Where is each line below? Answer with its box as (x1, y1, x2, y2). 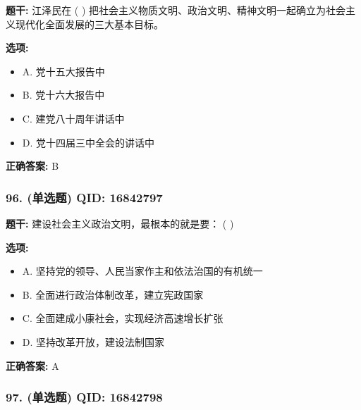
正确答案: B (6, 159, 59, 173)
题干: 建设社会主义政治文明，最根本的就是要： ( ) (6, 216, 234, 230)
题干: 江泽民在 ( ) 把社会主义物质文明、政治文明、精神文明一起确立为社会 (6, 3, 346, 17)
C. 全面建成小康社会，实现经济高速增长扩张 (22, 311, 224, 325)
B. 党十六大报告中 (22, 87, 105, 102)
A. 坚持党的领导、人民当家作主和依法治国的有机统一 (22, 263, 263, 278)
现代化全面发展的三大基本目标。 (15, 16, 164, 31)
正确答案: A (6, 358, 59, 373)
